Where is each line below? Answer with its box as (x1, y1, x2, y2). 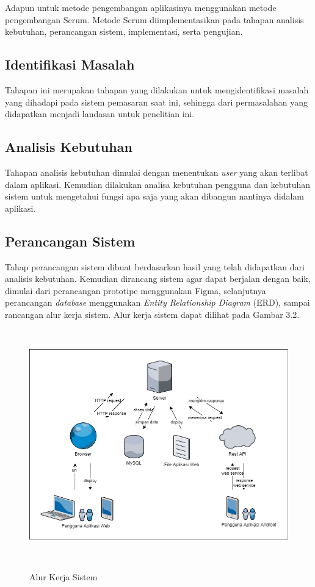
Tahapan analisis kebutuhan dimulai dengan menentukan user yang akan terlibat (5, 165, 308, 178)
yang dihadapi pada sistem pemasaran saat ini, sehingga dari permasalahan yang (5, 95, 308, 108)
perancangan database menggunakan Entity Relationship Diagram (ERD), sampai (5, 296, 310, 309)
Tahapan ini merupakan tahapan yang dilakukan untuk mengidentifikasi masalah (5, 83, 309, 96)
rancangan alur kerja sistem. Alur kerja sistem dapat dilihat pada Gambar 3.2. (5, 308, 300, 320)
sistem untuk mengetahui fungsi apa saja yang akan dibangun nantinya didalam (5, 190, 304, 203)
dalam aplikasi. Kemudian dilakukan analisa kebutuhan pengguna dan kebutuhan (5, 178, 310, 190)
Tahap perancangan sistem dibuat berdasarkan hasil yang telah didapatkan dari (5, 260, 305, 273)
